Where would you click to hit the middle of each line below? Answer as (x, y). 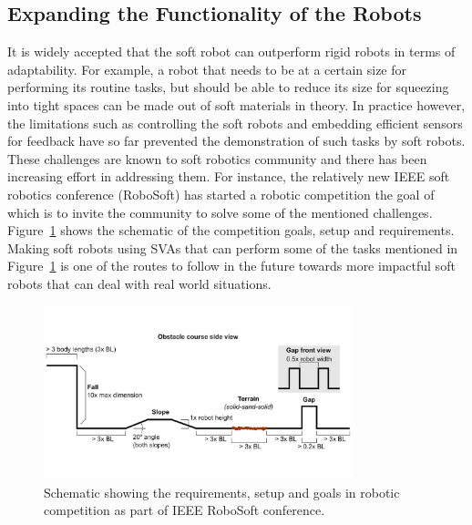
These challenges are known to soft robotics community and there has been (217, 158)
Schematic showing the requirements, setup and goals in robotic (222, 492)
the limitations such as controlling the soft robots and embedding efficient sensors (235, 123)
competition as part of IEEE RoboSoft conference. (185, 510)
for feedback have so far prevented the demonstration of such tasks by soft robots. (236, 141)
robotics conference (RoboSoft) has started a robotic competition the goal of (221, 194)
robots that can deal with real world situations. (139, 283)
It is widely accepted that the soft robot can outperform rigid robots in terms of (231, 51)
